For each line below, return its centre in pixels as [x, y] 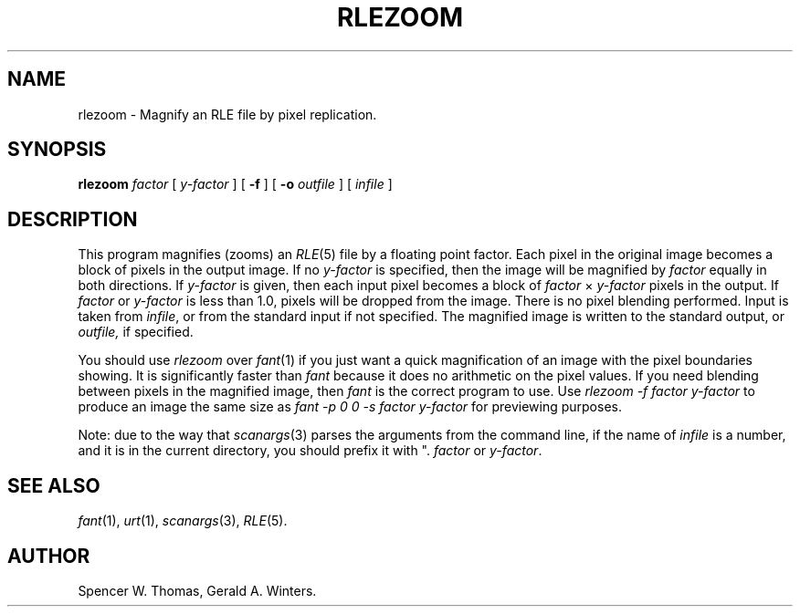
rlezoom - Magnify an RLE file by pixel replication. [227, 114]
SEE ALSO [54, 485]
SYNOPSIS [57, 150]
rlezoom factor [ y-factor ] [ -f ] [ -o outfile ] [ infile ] [235, 184]
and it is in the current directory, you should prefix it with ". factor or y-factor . [310, 451]
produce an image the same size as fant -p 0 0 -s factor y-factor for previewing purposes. [350, 407]
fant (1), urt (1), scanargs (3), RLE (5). [183, 521]
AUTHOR [49, 556]
